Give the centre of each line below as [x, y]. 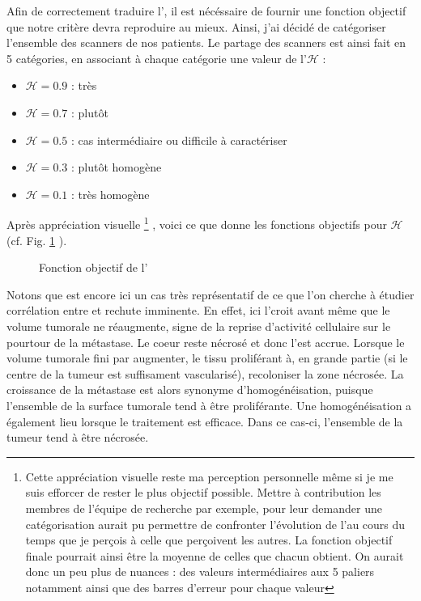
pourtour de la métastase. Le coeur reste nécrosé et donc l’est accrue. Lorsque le [206, 342]
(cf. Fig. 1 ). [37, 240]
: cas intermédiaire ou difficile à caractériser [179, 140]
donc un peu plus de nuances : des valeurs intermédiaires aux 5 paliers [200, 571]
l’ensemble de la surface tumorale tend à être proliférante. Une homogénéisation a [209, 405]
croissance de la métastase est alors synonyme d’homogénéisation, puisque [190, 389]
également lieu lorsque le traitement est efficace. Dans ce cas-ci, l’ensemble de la [205, 421]
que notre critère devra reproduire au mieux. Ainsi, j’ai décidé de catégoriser [196, 26]
